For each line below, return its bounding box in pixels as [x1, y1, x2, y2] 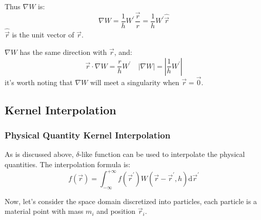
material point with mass [5, 206, 84, 216]
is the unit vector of [12, 29, 74, 40]
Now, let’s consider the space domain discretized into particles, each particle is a [5, 195, 257, 206]
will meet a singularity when [90, 76, 179, 87]
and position [96, 206, 136, 216]
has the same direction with [19, 46, 107, 57]
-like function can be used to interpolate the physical [79, 149, 245, 159]
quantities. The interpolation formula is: [5, 158, 131, 169]
